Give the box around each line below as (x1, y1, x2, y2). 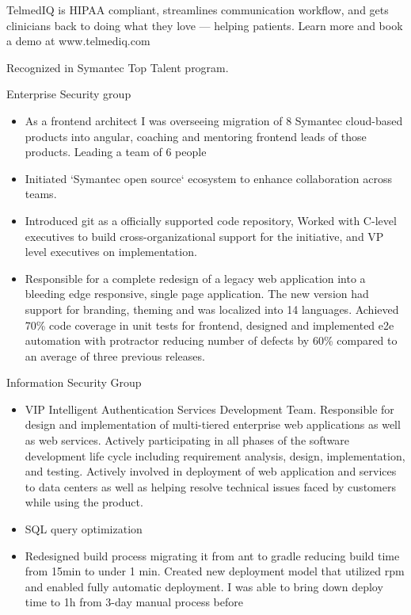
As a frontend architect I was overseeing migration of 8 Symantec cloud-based (25, 112, 403, 128)
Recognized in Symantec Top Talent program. (6, 59, 229, 75)
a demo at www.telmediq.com (6, 32, 150, 49)
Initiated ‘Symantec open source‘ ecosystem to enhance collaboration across (25, 170, 393, 186)
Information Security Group (6, 374, 142, 391)
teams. (25, 185, 57, 202)
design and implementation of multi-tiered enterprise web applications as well (25, 416, 401, 433)
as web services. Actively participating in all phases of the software (25, 432, 350, 449)
